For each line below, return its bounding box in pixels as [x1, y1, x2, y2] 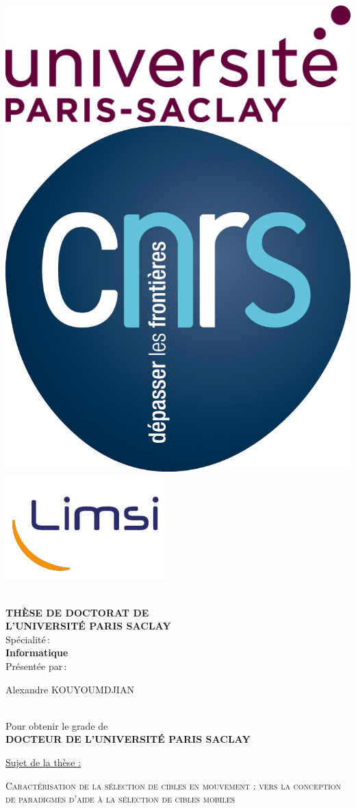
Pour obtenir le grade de [5, 718, 108, 732]
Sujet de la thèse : [5, 755, 81, 770]
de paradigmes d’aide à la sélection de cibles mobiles [5, 792, 236, 806]
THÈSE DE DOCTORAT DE [5, 605, 149, 619]
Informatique [5, 645, 68, 660]
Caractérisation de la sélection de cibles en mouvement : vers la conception [5, 778, 342, 792]
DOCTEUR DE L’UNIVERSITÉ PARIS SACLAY [5, 732, 251, 746]
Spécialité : [5, 632, 50, 646]
